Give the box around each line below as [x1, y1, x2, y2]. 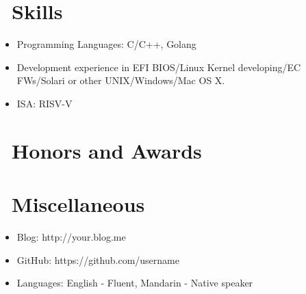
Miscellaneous [12, 190, 145, 218]
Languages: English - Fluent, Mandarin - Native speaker [16, 276, 253, 290]
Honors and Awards [12, 136, 202, 164]
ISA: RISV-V [16, 96, 73, 110]
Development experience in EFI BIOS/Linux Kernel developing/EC [16, 59, 301, 74]
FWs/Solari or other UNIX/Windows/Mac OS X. [16, 73, 225, 88]
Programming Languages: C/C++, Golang [16, 37, 196, 51]
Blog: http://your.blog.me [16, 230, 126, 243]
